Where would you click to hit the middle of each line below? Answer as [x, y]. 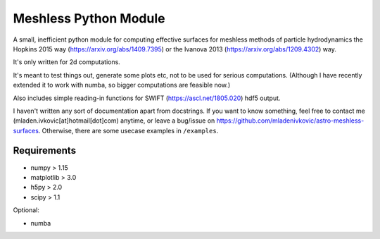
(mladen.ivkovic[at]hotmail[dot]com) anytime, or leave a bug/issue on [114, 121]
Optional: [26, 210]
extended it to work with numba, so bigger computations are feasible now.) [122, 85]
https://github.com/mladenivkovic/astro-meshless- [290, 121]
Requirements [45, 151]
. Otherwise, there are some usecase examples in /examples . [128, 130]
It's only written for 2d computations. [67, 62]
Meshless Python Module [89, 18]
